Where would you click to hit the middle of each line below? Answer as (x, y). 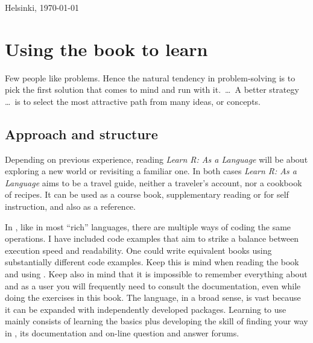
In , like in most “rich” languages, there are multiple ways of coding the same (148, 226)
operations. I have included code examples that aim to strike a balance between (152, 238)
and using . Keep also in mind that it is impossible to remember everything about (156, 274)
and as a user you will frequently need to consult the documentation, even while (153, 285)
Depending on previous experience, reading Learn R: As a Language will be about (156, 159)
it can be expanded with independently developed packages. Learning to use (146, 309)
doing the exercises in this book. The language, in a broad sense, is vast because (153, 297)
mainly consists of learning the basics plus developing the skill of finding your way (156, 321)
